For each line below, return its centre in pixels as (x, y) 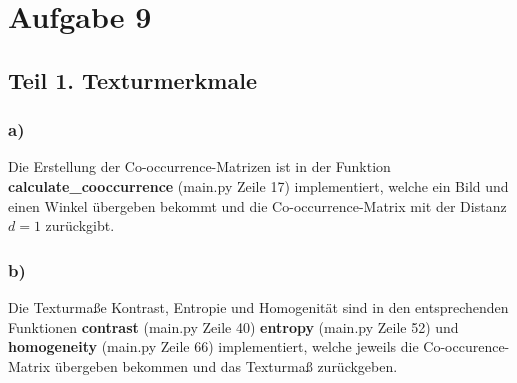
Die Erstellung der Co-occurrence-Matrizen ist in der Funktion (199, 166)
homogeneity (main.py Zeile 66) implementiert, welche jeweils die (213, 346)
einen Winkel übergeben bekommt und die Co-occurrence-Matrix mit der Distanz (257, 205)
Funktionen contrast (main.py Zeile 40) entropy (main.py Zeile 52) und (233, 326)
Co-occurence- (466, 346)
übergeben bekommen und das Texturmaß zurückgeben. (226, 365)
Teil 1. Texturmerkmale (132, 79)
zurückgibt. (80, 225)
